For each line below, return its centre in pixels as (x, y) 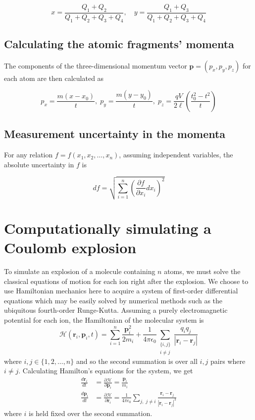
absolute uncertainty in (39, 164)
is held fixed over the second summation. (90, 413)
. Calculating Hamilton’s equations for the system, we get (106, 371)
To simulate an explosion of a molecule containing (80, 271)
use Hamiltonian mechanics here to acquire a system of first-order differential (121, 291)
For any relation (28, 155)
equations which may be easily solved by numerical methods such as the (113, 300)
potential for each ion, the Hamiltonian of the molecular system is (104, 320)
